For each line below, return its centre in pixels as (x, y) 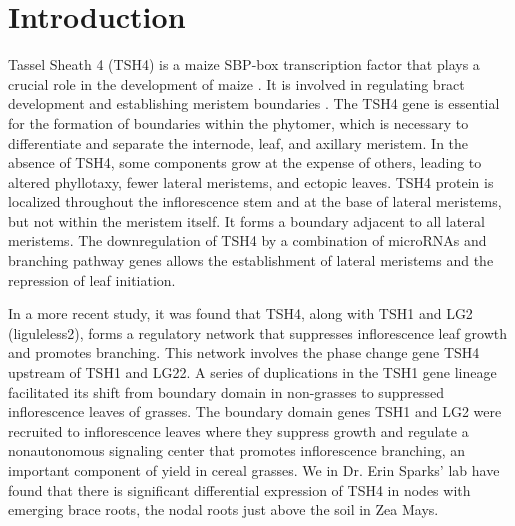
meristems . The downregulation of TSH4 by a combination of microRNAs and (247, 240)
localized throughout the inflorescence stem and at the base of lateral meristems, (255, 201)
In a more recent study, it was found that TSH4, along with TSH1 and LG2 (240, 313)
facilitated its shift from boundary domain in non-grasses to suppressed (226, 391)
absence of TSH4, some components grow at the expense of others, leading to (245, 162)
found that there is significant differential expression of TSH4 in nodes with (239, 489)
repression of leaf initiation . (92, 279)
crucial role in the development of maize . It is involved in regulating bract (236, 83)
